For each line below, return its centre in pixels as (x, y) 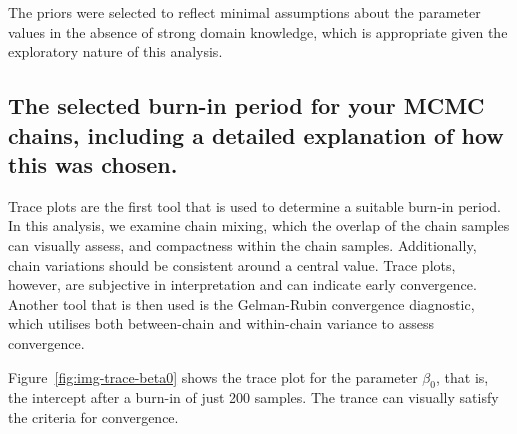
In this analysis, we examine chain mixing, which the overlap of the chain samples (259, 225)
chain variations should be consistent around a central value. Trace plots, (232, 264)
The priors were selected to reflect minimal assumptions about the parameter (244, 12)
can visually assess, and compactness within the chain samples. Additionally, (242, 244)
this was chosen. (93, 163)
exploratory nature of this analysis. (115, 51)
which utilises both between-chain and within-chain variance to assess (221, 323)
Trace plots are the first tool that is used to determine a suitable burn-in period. (254, 205)
